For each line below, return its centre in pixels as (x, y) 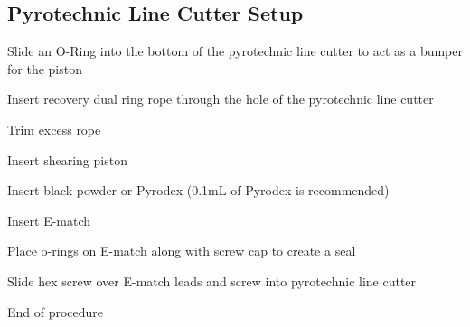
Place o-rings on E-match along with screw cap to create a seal (182, 251)
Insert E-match (49, 220)
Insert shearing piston (67, 159)
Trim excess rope (54, 129)
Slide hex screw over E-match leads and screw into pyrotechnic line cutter (212, 280)
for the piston (45, 68)
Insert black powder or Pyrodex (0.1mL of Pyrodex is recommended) (198, 190)
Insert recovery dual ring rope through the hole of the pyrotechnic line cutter (221, 99)
